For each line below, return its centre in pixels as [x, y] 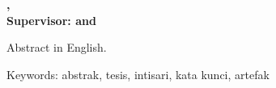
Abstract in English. [57, 47]
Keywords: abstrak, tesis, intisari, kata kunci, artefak [138, 74]
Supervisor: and [51, 20]
